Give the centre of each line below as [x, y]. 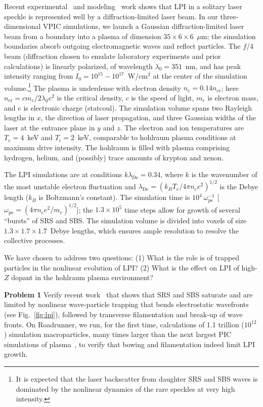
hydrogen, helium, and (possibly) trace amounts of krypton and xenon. [114, 157]
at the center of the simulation [200, 76]
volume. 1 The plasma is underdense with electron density [93, 87]
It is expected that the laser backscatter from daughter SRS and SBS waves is [137, 378]
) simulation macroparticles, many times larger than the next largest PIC [118, 334]
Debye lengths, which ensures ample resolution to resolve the [144, 230]
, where [172, 174]
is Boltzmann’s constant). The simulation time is [114, 197]
